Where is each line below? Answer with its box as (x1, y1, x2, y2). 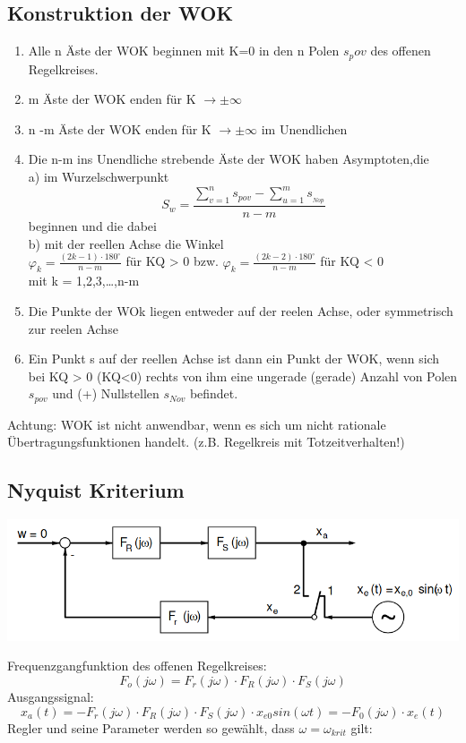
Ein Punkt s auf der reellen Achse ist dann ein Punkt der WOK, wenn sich (28, 349, 440, 368)
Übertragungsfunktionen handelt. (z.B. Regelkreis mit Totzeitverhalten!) (7, 432, 405, 451)
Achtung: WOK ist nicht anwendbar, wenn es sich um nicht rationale (7, 414, 386, 433)
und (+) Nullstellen (52, 384, 160, 403)
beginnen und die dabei (28, 217, 157, 235)
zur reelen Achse (28, 319, 118, 337)
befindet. (189, 384, 238, 403)
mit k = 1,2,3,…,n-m (28, 271, 140, 290)
